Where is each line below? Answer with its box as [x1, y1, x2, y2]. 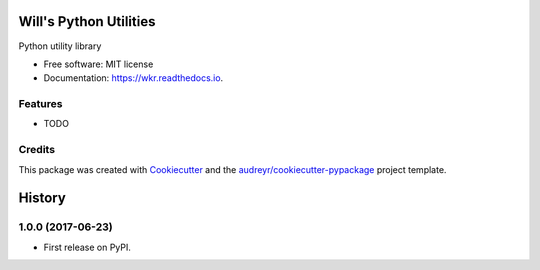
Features [18, 97, 63, 111]
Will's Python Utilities [18, 13, 156, 30]
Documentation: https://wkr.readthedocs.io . [43, 72, 224, 84]
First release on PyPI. [43, 241, 132, 253]
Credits [18, 143, 55, 157]
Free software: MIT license [43, 58, 154, 70]
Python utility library [18, 40, 102, 52]
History [18, 190, 67, 207]
